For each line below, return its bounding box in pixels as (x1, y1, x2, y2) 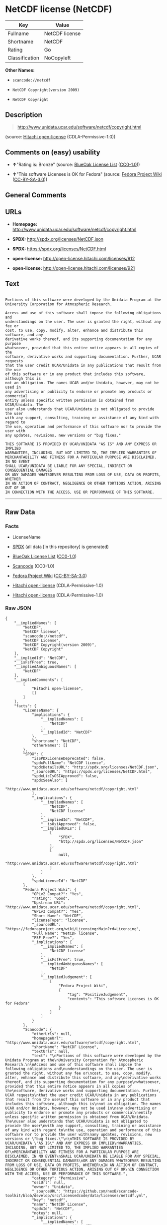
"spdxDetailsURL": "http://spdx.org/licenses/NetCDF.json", (31, 764, 159, 770)
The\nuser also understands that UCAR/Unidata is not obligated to (5, 1119, 148, 1124)
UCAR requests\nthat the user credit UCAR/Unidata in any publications (5, 1093, 157, 1098)
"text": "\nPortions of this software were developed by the (31, 1053, 162, 1058)
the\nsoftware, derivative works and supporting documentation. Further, (5, 1088, 162, 1093)
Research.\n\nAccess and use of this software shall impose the (5, 1062, 141, 1067)
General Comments (5, 191, 67, 199)
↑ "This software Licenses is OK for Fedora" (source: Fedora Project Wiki (12, 171, 162, 177)
